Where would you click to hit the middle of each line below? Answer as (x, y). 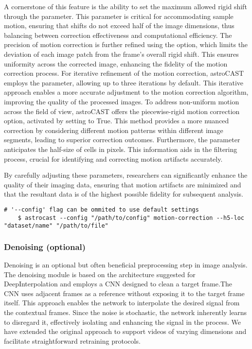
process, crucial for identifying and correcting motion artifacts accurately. (113, 158)
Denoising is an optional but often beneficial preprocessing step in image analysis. (126, 265)
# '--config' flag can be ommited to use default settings (101, 209)
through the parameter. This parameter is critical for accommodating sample (119, 16)
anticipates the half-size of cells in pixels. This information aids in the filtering (121, 149)
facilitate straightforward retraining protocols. (72, 341)
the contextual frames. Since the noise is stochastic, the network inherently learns (126, 312)
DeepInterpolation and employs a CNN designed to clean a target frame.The (118, 284)
